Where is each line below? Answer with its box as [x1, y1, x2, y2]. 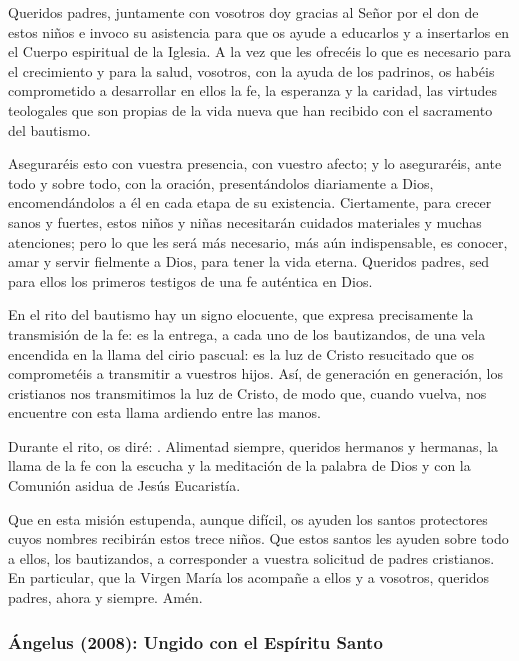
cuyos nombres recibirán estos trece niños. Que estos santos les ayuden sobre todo [8, 528, 509, 549]
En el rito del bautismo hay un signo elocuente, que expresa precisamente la [8, 304, 474, 325]
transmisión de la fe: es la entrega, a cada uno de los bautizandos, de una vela [8, 323, 486, 344]
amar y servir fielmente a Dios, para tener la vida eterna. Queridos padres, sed [8, 251, 490, 272]
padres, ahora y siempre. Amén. [8, 587, 203, 608]
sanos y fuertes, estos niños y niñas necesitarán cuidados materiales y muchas [8, 211, 482, 232]
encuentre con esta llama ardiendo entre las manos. [8, 402, 321, 423]
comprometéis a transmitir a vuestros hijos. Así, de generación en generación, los [8, 363, 504, 384]
